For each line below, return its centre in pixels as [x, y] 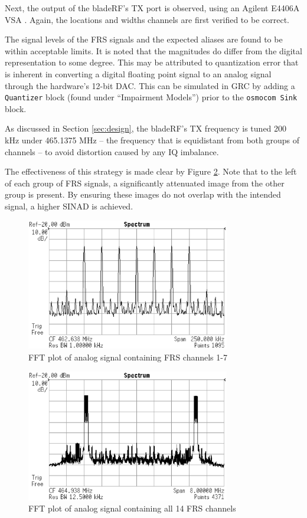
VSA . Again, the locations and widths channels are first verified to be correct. [147, 19]
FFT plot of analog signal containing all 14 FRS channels [132, 508]
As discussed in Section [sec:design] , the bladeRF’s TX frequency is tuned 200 [146, 128]
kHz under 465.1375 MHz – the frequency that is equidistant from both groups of [152, 140]
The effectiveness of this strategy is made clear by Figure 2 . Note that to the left [151, 171]
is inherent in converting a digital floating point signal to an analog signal [138, 73]
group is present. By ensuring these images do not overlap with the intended [143, 194]
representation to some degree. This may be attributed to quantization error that [152, 62]
